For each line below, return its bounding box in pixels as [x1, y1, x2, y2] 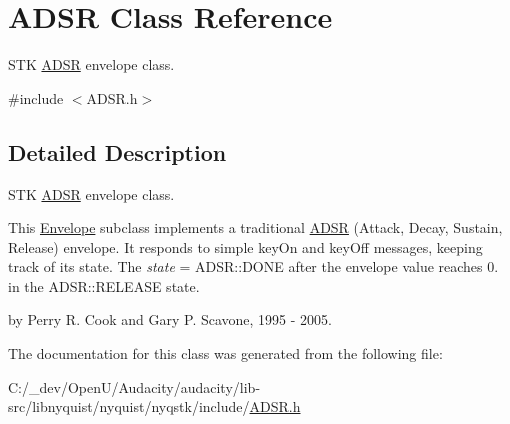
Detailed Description [8, 136, 227, 167]
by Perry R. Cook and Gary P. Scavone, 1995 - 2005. [8, 309, 332, 330]
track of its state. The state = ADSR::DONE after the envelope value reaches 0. [8, 256, 499, 277]
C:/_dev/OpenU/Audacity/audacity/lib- [8, 376, 261, 397]
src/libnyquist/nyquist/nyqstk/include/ [8, 396, 250, 417]
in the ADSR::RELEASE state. [8, 275, 200, 296]
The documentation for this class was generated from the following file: [8, 343, 443, 364]
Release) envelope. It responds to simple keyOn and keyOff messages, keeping [8, 236, 483, 257]
